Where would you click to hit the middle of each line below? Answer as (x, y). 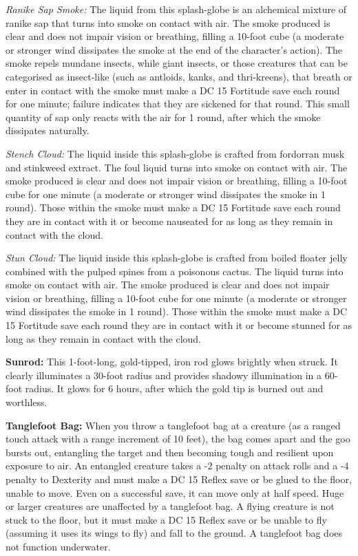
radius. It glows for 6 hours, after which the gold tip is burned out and (174, 388)
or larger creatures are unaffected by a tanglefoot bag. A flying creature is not (170, 506)
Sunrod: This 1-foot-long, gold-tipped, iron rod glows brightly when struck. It (172, 362)
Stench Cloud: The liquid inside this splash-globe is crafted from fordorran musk (175, 153)
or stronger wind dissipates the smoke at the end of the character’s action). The (174, 49)
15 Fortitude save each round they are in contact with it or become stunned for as (179, 325)
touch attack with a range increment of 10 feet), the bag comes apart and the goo (178, 439)
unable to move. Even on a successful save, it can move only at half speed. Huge (175, 492)
